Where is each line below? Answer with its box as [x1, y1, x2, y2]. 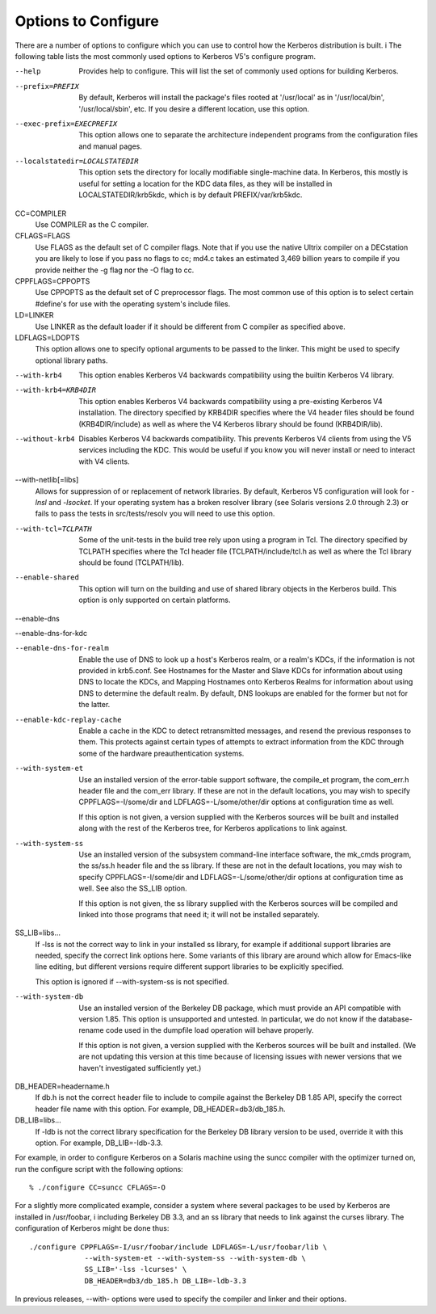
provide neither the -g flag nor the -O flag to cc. [35, 265, 195, 275]
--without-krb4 [15, 435, 76, 444]
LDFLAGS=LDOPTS [15, 332, 80, 343]
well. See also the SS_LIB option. [78, 883, 187, 893]
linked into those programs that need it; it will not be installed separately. [78, 909, 321, 919]
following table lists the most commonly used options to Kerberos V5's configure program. [15, 51, 317, 61]
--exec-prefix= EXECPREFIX [15, 119, 118, 128]
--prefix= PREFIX [15, 82, 80, 91]
